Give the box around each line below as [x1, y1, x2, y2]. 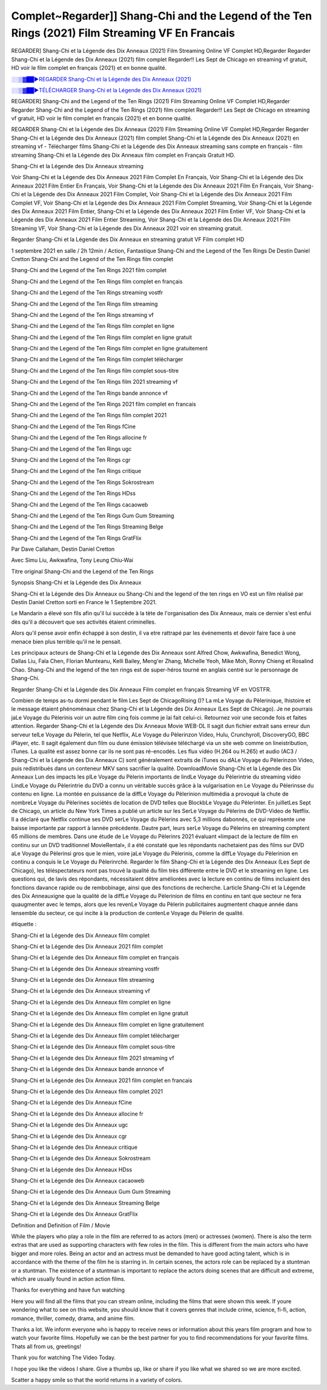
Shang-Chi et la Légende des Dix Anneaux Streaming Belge [11, 1199, 160, 1207]
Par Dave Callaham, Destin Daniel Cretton [11, 545, 115, 553]
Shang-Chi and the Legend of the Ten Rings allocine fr [11, 434, 148, 441]
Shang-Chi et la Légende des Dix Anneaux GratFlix [11, 1210, 139, 1218]
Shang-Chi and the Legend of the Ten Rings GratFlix [11, 534, 142, 542]
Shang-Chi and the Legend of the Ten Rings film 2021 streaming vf [11, 378, 178, 386]
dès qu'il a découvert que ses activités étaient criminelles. [11, 618, 156, 625]
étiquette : [11, 921, 37, 928]
